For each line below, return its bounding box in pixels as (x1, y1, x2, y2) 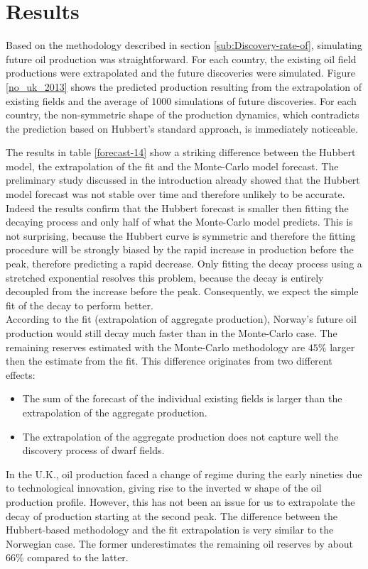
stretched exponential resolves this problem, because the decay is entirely (6, 270, 324, 284)
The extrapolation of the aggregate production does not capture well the (22, 429, 339, 443)
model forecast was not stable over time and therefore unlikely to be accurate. (6, 187, 345, 201)
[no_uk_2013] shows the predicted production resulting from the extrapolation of (6, 79, 362, 94)
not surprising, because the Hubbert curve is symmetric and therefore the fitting (6, 228, 356, 243)
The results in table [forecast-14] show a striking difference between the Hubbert (6, 145, 356, 160)
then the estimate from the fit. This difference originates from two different (6, 353, 332, 368)
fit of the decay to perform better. (6, 297, 153, 312)
